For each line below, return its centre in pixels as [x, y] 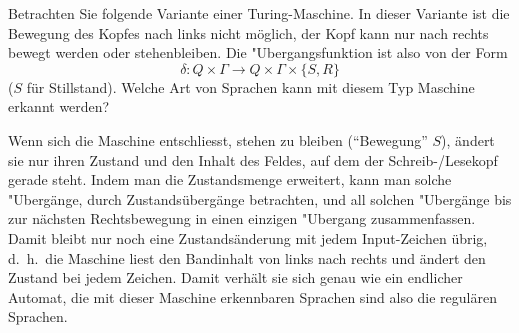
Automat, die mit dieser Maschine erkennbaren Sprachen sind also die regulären [252, 296]
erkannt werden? [59, 106]
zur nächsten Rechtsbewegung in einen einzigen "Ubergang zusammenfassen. [242, 218]
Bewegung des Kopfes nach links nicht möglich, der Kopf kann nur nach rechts [248, 32]
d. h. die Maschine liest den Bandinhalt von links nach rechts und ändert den [247, 257]
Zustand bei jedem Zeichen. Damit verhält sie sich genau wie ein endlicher [235, 277]
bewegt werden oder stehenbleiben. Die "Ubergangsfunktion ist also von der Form [258, 52]
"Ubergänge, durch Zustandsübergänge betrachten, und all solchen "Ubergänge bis [260, 198]
